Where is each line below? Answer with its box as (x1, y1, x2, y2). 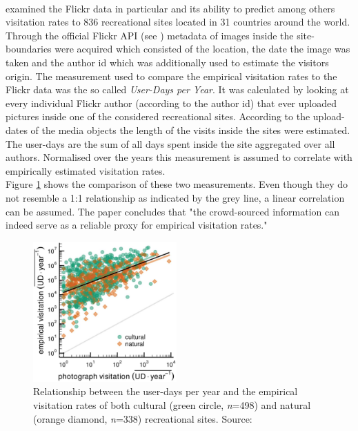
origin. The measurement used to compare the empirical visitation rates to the (6, 68, 337, 83)
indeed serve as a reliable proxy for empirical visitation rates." (6, 218, 268, 232)
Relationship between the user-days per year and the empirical (33, 384, 298, 399)
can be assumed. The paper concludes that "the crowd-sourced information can (6, 204, 340, 218)
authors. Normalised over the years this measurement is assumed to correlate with (6, 150, 352, 164)
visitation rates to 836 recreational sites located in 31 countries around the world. (6, 15, 350, 29)
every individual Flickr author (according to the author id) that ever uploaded (6, 95, 337, 110)
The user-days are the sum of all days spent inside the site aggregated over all (6, 136, 335, 151)
